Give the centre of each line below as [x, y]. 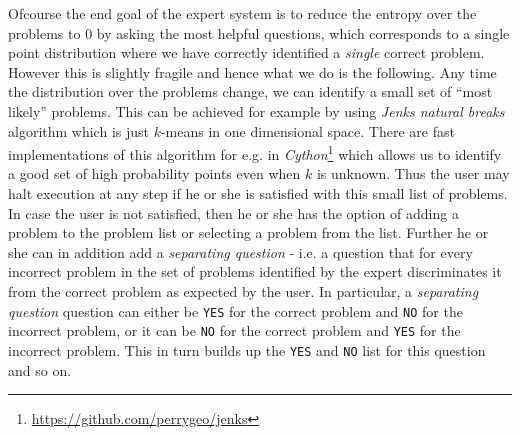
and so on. [40, 369]
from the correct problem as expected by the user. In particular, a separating [243, 290]
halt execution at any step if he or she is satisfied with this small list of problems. [258, 193]
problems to [44, 32]
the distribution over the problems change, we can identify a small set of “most [250, 91]
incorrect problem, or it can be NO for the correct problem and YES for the [234, 330]
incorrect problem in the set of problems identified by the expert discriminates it [255, 271]
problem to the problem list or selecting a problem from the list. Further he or [248, 232]
